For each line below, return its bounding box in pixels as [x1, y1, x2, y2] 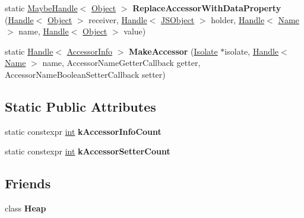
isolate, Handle [224, 45, 279, 57]
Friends [5, 174, 51, 192]
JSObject [161, 13, 195, 26]
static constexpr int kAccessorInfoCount [5, 125, 161, 137]
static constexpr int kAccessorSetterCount [5, 145, 170, 157]
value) [123, 25, 146, 37]
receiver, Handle [88, 13, 147, 26]
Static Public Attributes [5, 97, 156, 115]
